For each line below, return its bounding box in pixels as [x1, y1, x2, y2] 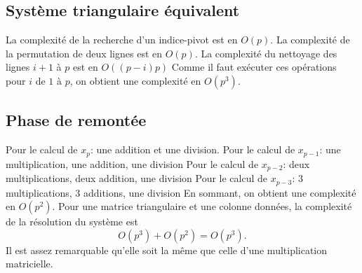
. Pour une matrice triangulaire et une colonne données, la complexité [52, 199, 352, 213]
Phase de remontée [6, 109, 147, 131]
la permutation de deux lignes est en [6, 45, 163, 60]
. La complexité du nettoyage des [194, 45, 337, 60]
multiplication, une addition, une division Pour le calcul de [6, 156, 259, 171]
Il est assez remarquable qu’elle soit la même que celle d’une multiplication [6, 242, 328, 257]
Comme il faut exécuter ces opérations [171, 59, 337, 74]
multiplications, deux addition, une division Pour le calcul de [6, 171, 268, 185]
